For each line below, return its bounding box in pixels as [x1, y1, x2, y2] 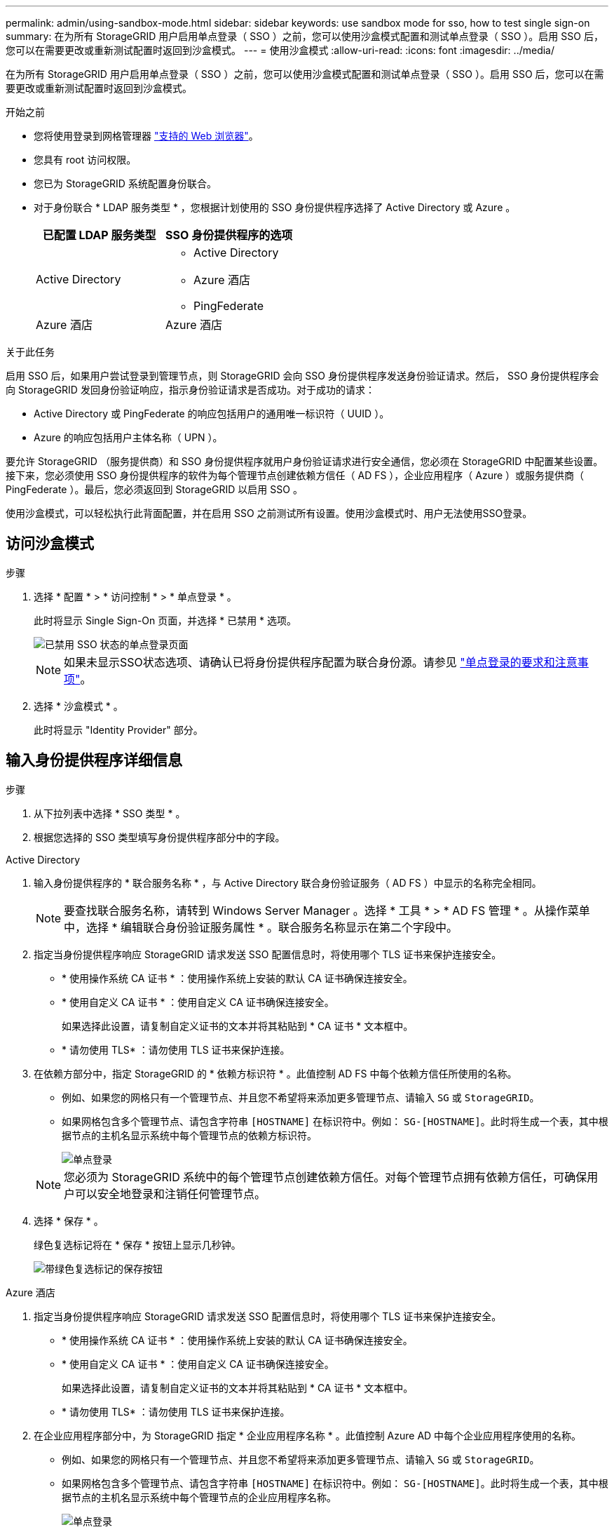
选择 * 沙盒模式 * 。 [34, 699, 123, 712]
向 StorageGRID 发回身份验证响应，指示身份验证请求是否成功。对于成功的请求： [6, 384, 375, 396]
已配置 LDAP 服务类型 [42, 228, 156, 242]
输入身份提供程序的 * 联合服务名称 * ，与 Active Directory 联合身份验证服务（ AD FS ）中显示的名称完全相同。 [34, 876, 542, 889]
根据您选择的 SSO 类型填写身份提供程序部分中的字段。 [34, 831, 285, 843]
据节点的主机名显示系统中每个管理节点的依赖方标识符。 [62, 1129, 317, 1141]
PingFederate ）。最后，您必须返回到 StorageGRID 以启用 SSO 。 [6, 483, 303, 495]
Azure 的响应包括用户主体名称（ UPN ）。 [34, 431, 223, 443]
